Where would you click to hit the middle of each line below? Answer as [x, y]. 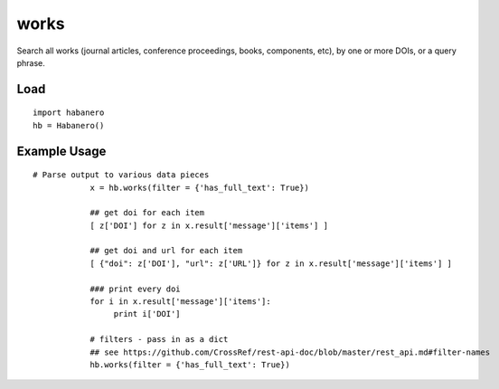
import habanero [69, 113]
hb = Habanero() [69, 125]
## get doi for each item [147, 213]
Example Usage [61, 151]
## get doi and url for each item [166, 251]
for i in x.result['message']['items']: [180, 302]
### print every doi [135, 289]
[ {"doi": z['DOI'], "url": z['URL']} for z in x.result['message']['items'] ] [271, 263]
